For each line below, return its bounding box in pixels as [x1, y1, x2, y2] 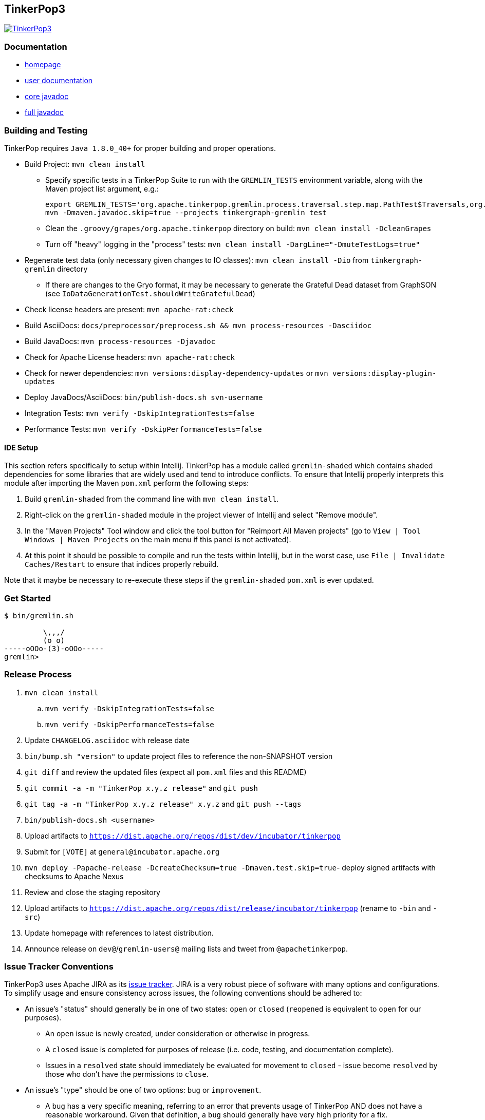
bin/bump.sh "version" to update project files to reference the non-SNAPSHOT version [25, 751, 333, 761]
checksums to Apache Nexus [25, 871, 124, 881]
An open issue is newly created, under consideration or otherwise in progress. [45, 1029, 310, 1038]
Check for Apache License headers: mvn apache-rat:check [25, 352, 235, 362]
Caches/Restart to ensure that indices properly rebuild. [25, 560, 219, 569]
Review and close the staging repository [25, 887, 160, 897]
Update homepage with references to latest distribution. [25, 928, 214, 937]
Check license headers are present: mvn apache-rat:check [25, 305, 234, 314]
